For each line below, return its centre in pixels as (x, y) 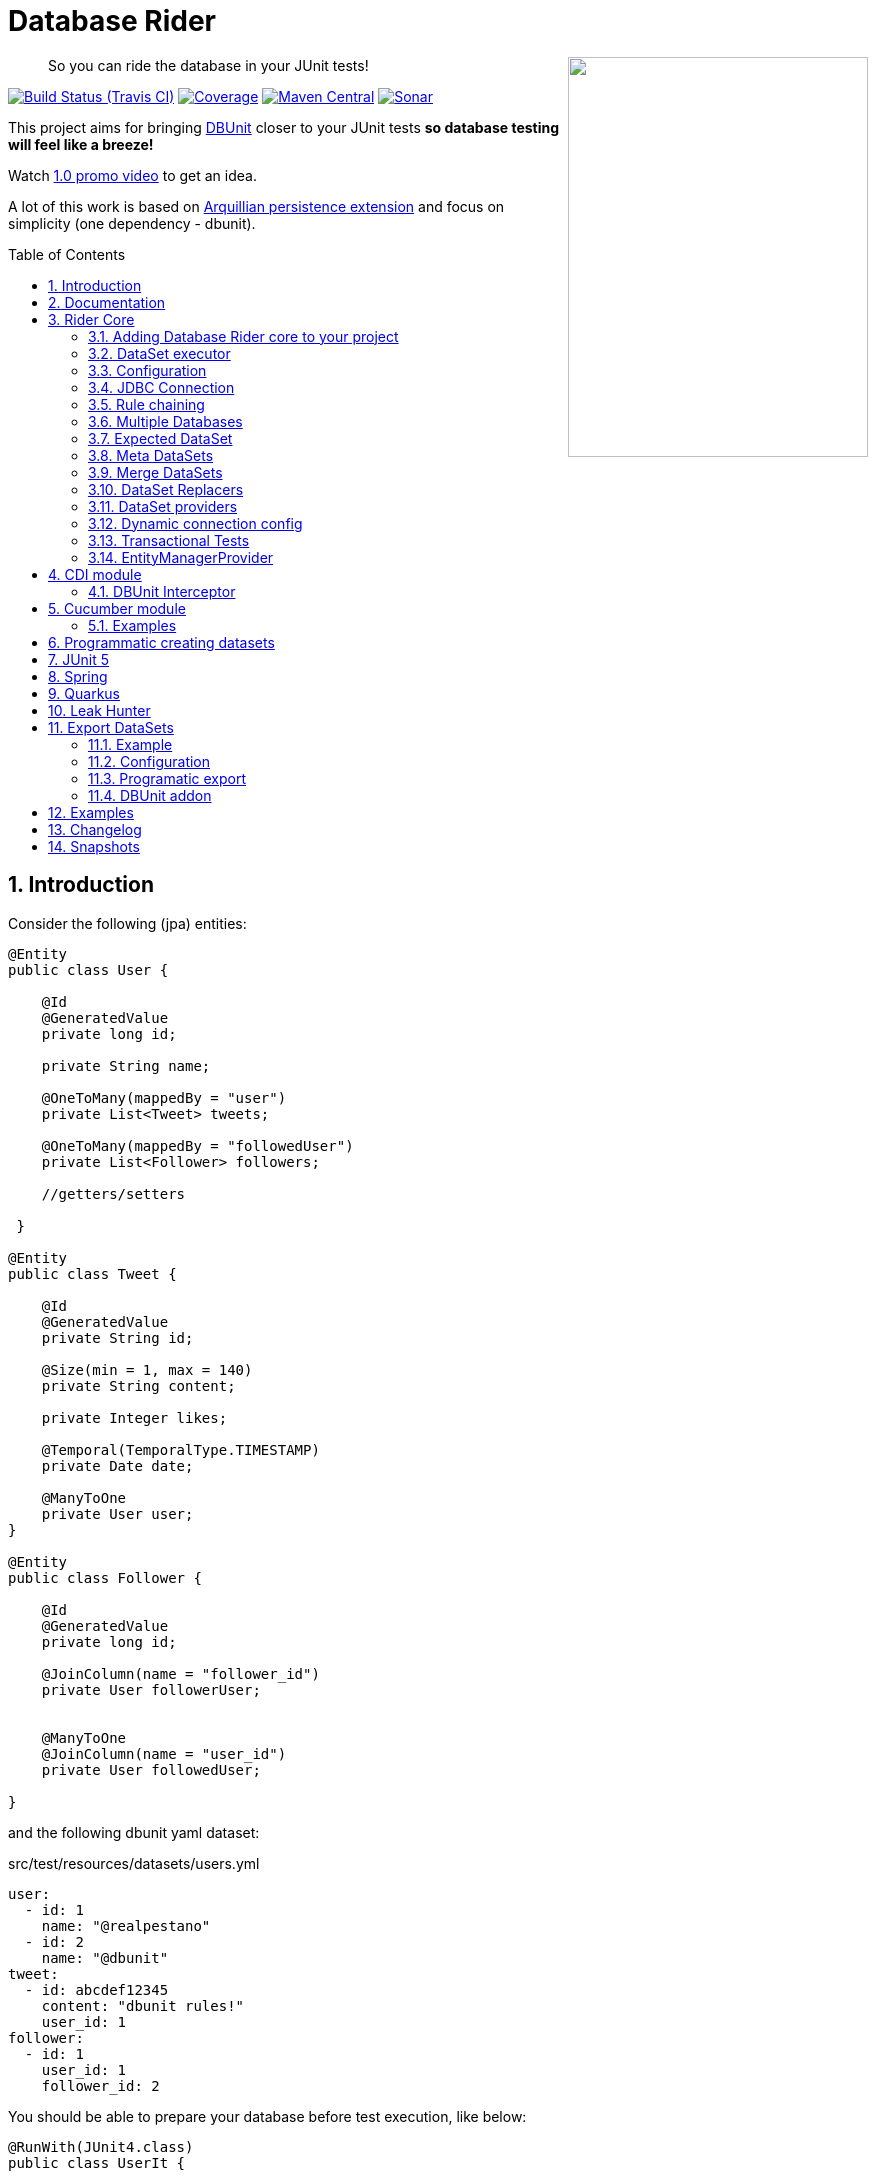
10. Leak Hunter (99, 710)
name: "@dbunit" (105, 1957)
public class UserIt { (97, 2162)
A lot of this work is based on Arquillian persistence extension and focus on (256, 206)
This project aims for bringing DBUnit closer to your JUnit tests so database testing (284, 127)
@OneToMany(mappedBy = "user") (164, 1097)
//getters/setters (113, 1193)
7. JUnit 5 (79, 659)
